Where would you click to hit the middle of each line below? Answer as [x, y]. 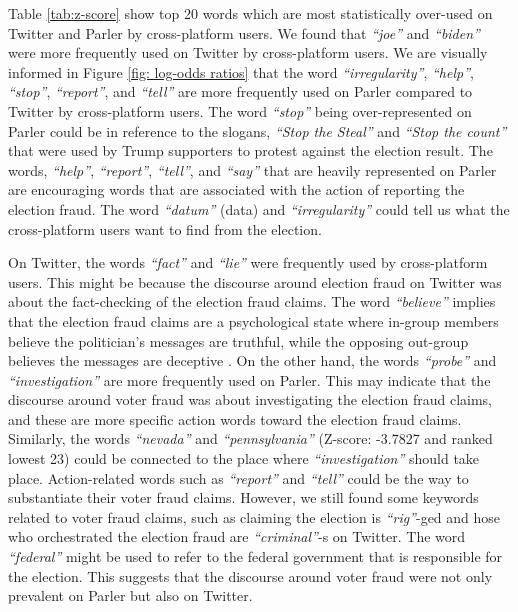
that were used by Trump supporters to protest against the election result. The [250, 150]
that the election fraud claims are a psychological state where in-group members [253, 320]
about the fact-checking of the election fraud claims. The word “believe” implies [252, 301]
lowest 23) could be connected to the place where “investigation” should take [244, 458]
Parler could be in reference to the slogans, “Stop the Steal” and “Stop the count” [257, 130]
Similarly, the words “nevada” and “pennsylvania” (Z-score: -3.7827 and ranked [250, 438]
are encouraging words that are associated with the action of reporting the [236, 189]
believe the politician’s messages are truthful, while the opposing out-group [238, 340]
